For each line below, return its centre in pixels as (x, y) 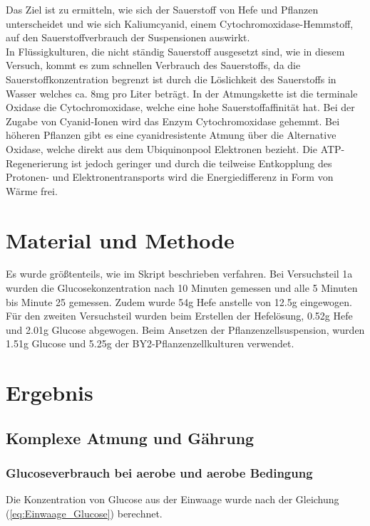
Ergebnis (50, 393)
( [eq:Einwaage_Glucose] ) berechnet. (84, 513)
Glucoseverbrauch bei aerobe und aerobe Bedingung (159, 473)
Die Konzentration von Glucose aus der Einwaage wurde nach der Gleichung (173, 499)
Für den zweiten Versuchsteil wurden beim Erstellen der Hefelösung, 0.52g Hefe (179, 316)
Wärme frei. (32, 190)
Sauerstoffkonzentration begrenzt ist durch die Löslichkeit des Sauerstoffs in (171, 79)
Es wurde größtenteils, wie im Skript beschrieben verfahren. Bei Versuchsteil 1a (179, 274)
